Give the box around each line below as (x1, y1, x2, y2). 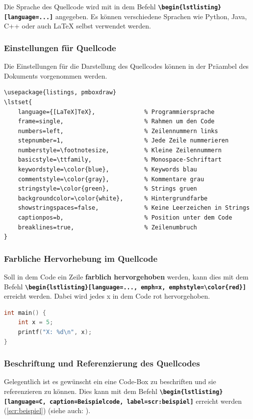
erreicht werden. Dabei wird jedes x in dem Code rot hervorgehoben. (4, 291, 210, 301)
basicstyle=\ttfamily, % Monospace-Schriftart (18, 156, 222, 164)
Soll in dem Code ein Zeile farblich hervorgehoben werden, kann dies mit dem (4, 272, 249, 282)
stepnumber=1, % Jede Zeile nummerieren (18, 137, 229, 144)
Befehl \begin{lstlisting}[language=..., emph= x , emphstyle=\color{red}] (4, 281, 246, 291)
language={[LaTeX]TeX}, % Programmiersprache (18, 108, 215, 115)
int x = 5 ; (18, 319, 53, 326)
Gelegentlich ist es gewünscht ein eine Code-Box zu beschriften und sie (4, 376, 216, 387)
